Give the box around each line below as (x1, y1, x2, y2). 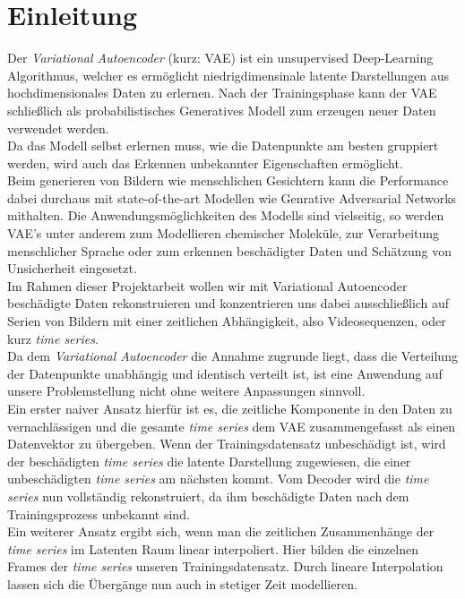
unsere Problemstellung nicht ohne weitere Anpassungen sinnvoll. (7, 381, 366, 400)
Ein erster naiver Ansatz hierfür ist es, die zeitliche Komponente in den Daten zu (7, 399, 452, 417)
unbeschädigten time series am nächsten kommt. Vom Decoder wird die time (7, 469, 429, 488)
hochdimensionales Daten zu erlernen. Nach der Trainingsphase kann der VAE (7, 83, 437, 102)
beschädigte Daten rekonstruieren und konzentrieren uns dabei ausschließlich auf (7, 294, 450, 312)
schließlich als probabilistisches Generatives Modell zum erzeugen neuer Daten (7, 100, 436, 119)
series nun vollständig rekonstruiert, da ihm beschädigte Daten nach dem (7, 486, 409, 505)
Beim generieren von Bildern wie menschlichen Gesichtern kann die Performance (7, 171, 449, 190)
